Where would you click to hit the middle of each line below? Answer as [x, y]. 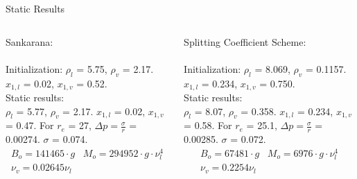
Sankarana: [29, 41]
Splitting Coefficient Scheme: [245, 41]
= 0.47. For [30, 125]
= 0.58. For [208, 125]
